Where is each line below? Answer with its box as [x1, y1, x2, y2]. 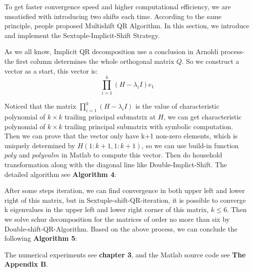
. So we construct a [182, 56, 239, 66]
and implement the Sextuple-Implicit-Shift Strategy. [4, 30, 160, 40]
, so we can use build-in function [142, 140, 239, 150]
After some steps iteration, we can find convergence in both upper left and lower [4, 185, 245, 195]
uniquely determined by [4, 140, 75, 150]
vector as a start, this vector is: [4, 65, 98, 76]
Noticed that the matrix [4, 101, 77, 111]
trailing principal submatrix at [64, 112, 156, 122]
